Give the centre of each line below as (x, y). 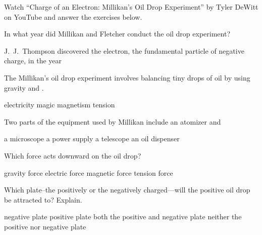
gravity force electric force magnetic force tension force (89, 172)
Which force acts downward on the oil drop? (73, 155)
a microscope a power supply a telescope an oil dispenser (92, 139)
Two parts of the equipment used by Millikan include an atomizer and (113, 121)
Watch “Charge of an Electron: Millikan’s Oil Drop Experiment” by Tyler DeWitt (131, 7)
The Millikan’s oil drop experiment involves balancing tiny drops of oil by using (127, 77)
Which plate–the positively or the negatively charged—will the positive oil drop (127, 190)
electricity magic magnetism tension (60, 105)
